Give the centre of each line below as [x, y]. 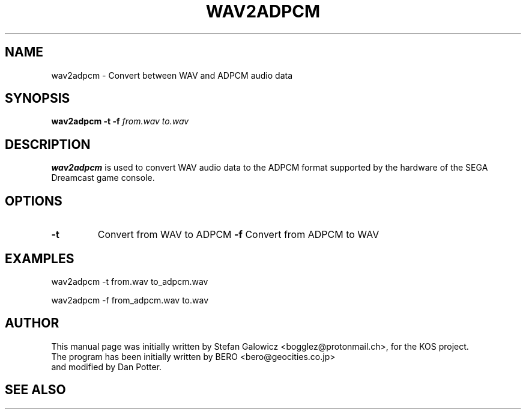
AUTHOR [32, 323]
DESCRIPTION [48, 144]
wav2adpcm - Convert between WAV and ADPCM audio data [172, 75]
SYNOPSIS [38, 99]
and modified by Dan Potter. [107, 367]
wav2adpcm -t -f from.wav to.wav [120, 121]
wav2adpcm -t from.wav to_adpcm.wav [130, 281]
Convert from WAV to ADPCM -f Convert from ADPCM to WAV [238, 235]
